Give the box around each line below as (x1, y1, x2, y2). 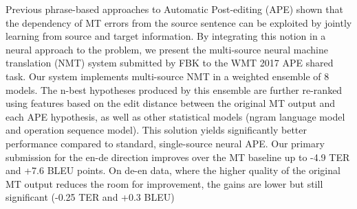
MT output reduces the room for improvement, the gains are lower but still (6, 176, 323, 190)
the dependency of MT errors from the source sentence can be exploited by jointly (6, 15, 352, 29)
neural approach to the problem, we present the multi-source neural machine (6, 42, 328, 56)
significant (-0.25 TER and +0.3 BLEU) (6, 190, 175, 204)
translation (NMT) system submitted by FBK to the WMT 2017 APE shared (6, 56, 334, 70)
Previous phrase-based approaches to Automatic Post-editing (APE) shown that (6, 2, 343, 16)
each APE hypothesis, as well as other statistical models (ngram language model (6, 109, 345, 123)
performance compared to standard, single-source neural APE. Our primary (6, 136, 325, 150)
